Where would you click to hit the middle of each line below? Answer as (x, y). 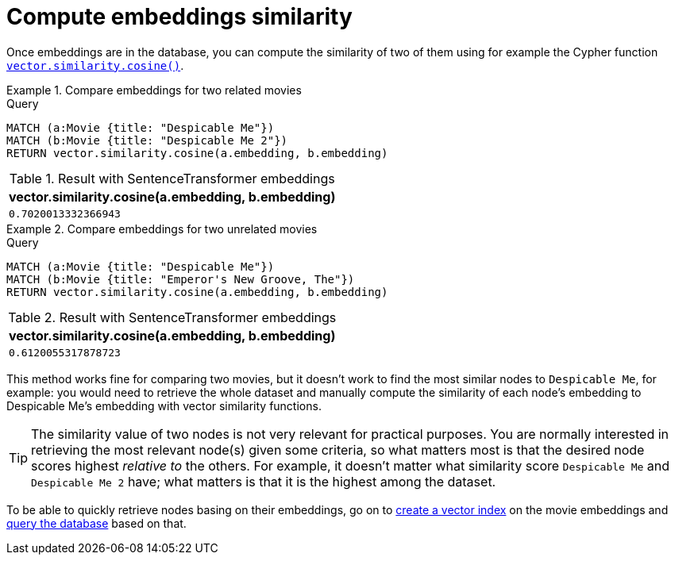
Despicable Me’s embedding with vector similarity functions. (164, 405)
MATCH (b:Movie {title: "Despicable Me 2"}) (147, 140)
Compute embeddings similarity (179, 17)
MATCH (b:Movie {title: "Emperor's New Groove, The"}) (181, 279)
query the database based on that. (96, 523)
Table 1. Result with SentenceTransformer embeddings (172, 178)
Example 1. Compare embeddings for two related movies (154, 90)
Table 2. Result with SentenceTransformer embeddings (172, 317)
